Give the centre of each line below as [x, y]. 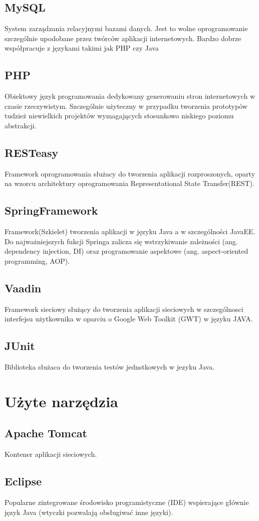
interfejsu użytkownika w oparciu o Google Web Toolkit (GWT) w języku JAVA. [129, 319]
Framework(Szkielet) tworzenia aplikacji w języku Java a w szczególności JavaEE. [130, 231]
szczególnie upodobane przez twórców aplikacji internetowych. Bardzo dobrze [123, 38]
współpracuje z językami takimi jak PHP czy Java [82, 48]
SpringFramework [51, 210]
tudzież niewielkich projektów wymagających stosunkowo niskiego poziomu [119, 116]
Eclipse [23, 481]
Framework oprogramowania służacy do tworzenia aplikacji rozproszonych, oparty [130, 173]
